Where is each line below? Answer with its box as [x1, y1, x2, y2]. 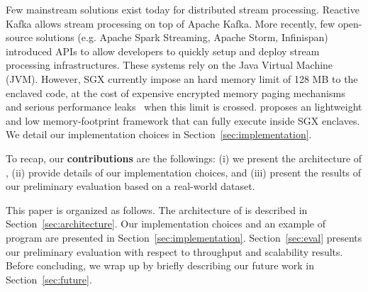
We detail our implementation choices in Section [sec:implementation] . [6, 127, 312, 142]
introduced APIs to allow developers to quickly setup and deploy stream [6, 43, 320, 58]
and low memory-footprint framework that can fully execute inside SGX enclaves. [6, 113, 360, 128]
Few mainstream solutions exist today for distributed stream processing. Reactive [6, 2, 359, 16]
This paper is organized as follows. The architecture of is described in [6, 202, 308, 217]
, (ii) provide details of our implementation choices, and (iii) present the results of [6, 164, 362, 179]
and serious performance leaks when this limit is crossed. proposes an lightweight [6, 99, 362, 114]
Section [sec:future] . [6, 271, 92, 286]
